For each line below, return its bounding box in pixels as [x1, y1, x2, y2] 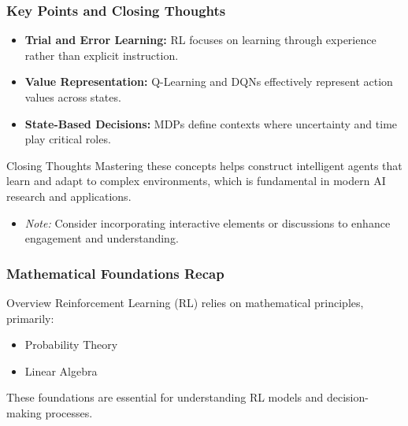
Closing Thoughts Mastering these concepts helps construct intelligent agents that [6, 157, 402, 173]
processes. [45, 404, 93, 420]
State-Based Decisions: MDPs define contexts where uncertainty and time [24, 115, 398, 132]
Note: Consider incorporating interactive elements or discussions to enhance [24, 214, 391, 231]
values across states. [24, 89, 121, 105]
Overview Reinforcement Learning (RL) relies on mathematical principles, [6, 294, 364, 310]
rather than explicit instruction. [24, 46, 179, 63]
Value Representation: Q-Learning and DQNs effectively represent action [24, 73, 393, 90]
